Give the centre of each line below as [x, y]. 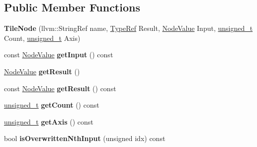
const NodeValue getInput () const [59, 55]
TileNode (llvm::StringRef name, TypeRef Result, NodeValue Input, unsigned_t [128, 28]
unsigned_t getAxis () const [49, 121]
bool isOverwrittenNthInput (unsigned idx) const [85, 138]
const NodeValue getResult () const [60, 88]
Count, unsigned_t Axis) [42, 38]
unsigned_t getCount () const [52, 105]
